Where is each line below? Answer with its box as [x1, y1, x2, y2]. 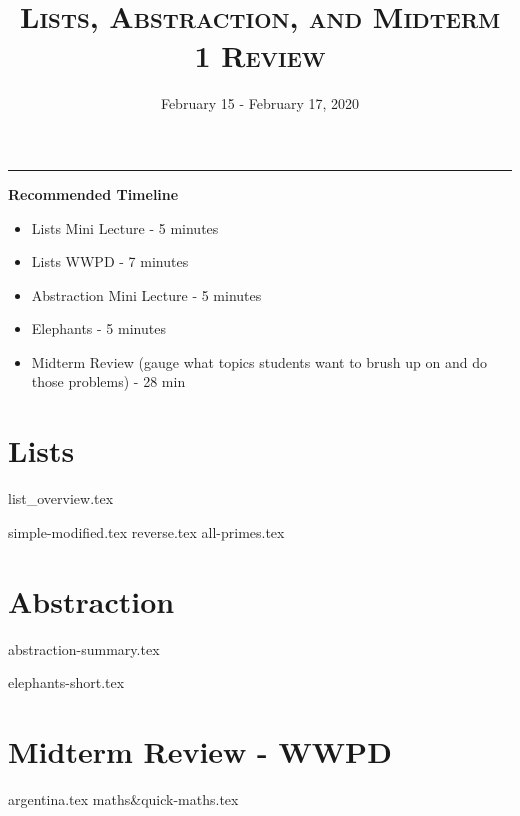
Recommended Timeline [8, 183, 179, 204]
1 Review [194, 35, 326, 76]
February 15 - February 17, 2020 [160, 93, 360, 114]
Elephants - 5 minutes [31, 318, 166, 339]
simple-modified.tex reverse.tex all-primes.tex [8, 521, 285, 542]
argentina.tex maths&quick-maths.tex [8, 788, 239, 809]
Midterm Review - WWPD [8, 730, 392, 771]
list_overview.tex [8, 488, 114, 509]
